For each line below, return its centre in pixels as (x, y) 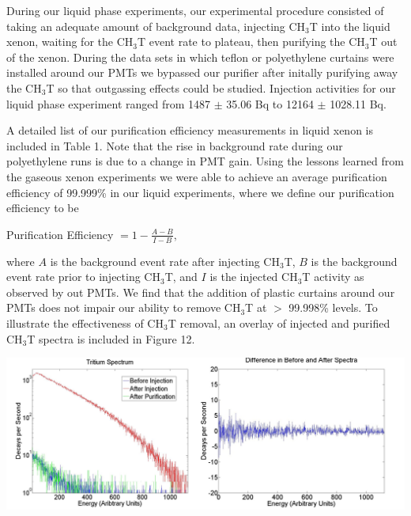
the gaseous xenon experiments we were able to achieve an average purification (197, 176)
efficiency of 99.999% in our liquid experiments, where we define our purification (200, 192)
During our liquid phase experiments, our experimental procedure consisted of (195, 10)
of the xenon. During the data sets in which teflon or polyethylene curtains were (200, 57)
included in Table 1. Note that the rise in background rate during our (175, 145)
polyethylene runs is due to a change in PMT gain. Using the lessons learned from (205, 161)
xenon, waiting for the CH (70, 42)
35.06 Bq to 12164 (270, 103)
